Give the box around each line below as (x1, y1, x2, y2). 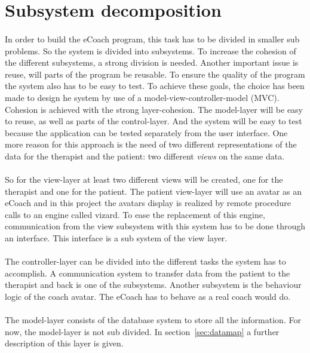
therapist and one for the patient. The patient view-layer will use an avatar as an (5, 185, 302, 197)
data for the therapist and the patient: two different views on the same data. (5, 149, 285, 162)
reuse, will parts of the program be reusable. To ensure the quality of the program (5, 67, 305, 80)
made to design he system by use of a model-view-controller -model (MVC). (5, 91, 280, 103)
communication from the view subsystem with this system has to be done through (5, 220, 306, 232)
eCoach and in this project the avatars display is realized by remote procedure (5, 197, 291, 209)
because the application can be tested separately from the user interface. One (5, 126, 288, 139)
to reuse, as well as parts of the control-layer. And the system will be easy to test (5, 115, 302, 127)
